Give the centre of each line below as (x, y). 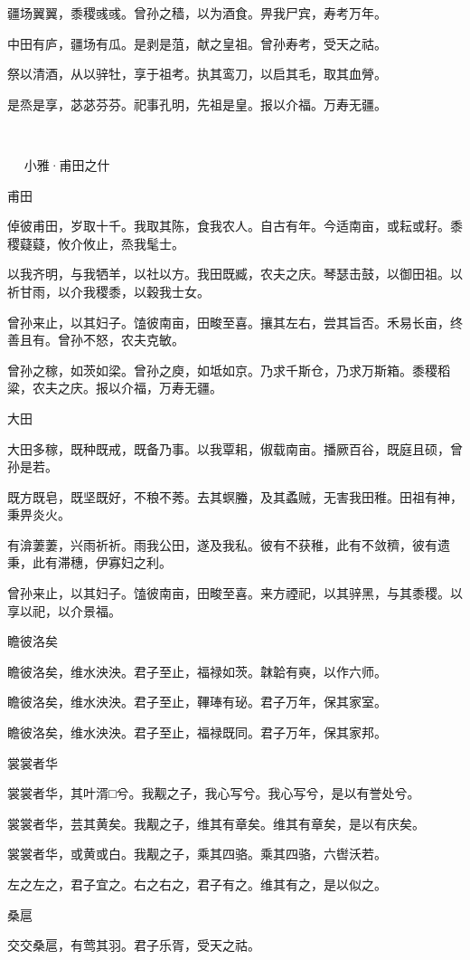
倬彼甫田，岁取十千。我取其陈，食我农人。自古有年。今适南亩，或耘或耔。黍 (235, 226)
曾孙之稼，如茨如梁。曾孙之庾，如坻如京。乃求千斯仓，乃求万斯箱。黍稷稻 (229, 370)
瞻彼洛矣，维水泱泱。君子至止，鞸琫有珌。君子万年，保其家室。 (197, 702)
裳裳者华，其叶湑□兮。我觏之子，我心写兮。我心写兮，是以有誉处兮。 (214, 793)
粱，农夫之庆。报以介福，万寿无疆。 (115, 388)
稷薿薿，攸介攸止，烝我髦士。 (96, 243)
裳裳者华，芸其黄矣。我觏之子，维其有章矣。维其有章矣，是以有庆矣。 (216, 823)
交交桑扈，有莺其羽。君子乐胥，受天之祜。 (134, 945)
